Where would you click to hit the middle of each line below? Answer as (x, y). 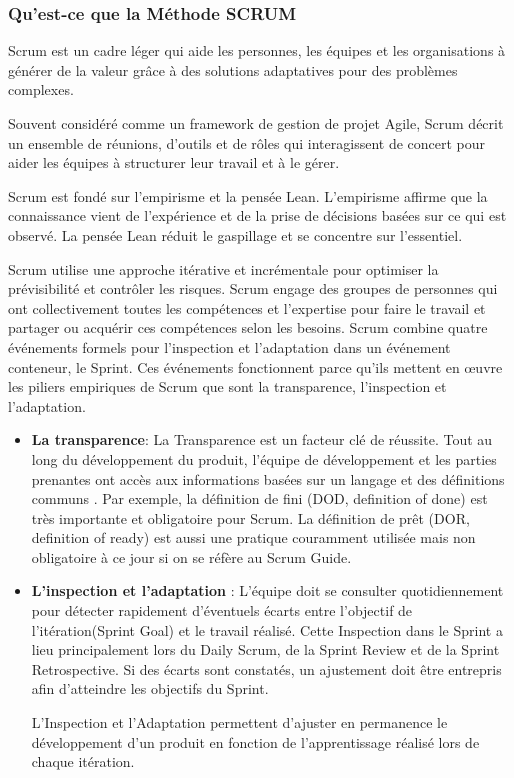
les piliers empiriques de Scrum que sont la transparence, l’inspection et (227, 386)
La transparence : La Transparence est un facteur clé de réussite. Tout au (262, 439)
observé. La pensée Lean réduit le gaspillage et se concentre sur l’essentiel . (235, 234)
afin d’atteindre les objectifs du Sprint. (150, 688)
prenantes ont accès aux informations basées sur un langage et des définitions (268, 478)
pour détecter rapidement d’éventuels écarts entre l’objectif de (222, 610)
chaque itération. (83, 761)
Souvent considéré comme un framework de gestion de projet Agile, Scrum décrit (256, 123)
